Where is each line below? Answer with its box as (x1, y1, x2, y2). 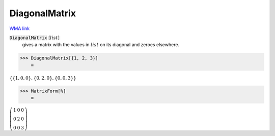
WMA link (9, 25, 30, 31)
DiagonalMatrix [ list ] (9, 35, 60, 41)
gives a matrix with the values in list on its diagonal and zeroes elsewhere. (22, 42, 180, 48)
